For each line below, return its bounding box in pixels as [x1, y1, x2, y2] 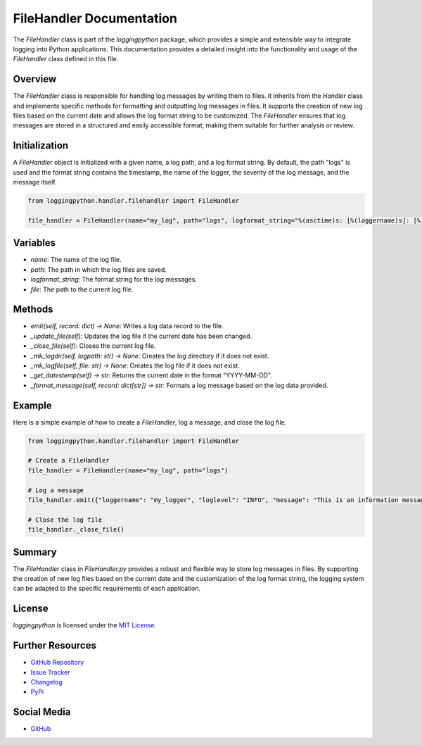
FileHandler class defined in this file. [13, 55, 119, 63]
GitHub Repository [30, 658, 84, 667]
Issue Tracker [30, 668, 70, 676]
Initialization [13, 139, 69, 151]
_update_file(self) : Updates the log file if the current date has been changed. [30, 332, 252, 340]
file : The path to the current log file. [30, 285, 134, 294]
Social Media [13, 706, 71, 718]
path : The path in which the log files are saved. [30, 265, 167, 274]
